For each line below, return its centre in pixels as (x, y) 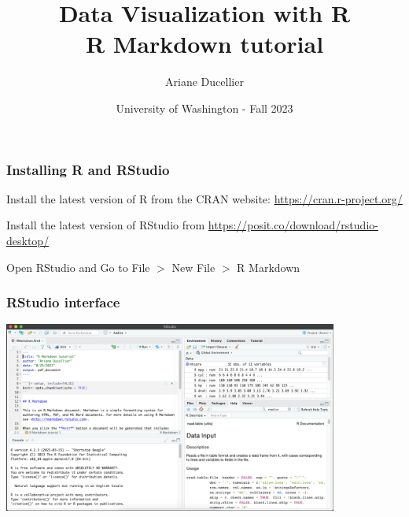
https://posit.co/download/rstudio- (293, 225)
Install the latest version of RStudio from (106, 225)
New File (193, 267)
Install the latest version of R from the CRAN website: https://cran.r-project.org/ (204, 198)
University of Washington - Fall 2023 (204, 108)
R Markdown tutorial (204, 44)
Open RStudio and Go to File (78, 267)
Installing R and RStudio (88, 169)
